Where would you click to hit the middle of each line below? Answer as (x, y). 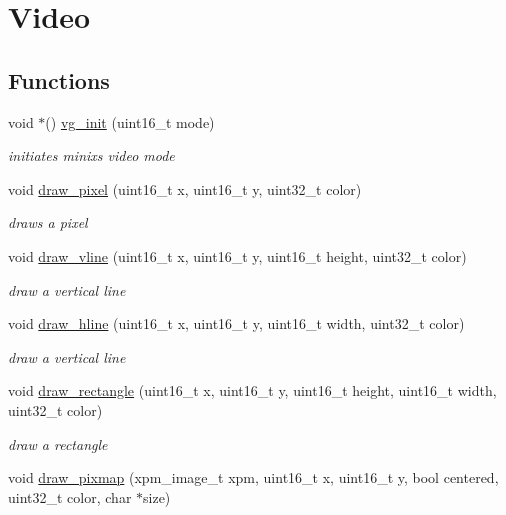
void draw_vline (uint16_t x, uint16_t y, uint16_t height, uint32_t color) (237, 255)
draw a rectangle (58, 443)
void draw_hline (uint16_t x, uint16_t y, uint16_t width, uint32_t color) (236, 323)
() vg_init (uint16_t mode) (130, 121)
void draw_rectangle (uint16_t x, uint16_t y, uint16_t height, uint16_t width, (252, 390)
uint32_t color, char (70, 496)
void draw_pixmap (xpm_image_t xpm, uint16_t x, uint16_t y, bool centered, (253, 477)
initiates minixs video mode (91, 155)
